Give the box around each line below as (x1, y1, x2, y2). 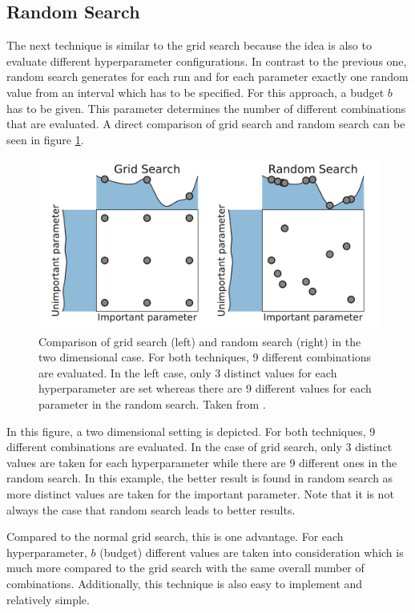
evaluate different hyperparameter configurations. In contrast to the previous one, (6, 52, 407, 69)
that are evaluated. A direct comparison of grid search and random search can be (6, 115, 405, 132)
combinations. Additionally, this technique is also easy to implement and (6, 575, 363, 591)
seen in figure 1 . (6, 131, 84, 147)
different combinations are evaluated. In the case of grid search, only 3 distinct (6, 438, 393, 455)
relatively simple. (6, 591, 90, 607)
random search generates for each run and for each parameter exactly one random (6, 68, 409, 85)
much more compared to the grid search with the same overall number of (6, 559, 365, 576)
